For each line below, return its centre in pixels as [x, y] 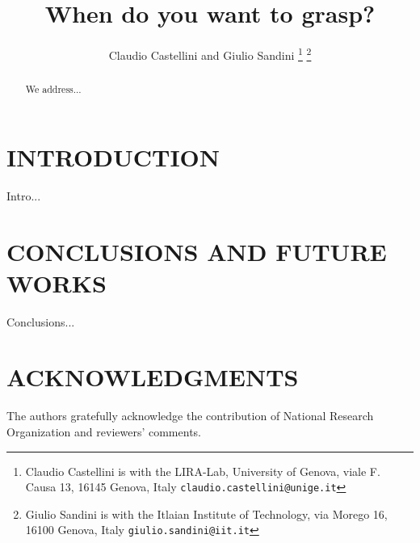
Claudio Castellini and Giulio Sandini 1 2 [210, 54]
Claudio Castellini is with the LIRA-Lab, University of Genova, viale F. [203, 471]
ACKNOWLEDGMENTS [153, 377]
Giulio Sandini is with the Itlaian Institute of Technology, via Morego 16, [206, 514]
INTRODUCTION [113, 156]
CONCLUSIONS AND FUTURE [197, 251]
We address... [53, 89]
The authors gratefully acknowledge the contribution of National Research [190, 416]
